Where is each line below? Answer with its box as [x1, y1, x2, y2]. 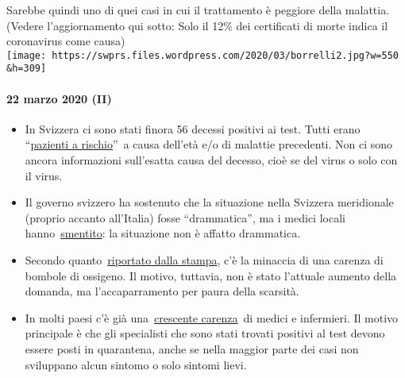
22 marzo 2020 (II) [6, 90, 112, 106]
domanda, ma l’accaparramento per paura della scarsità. [25, 283, 299, 299]
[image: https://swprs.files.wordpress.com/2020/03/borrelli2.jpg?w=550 [6, 49, 399, 61]
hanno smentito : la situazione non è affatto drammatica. [25, 225, 301, 241]
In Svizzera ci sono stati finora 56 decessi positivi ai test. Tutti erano [25, 120, 361, 137]
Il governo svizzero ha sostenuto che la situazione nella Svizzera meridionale [25, 194, 394, 210]
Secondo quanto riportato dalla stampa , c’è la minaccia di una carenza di [25, 252, 384, 268]
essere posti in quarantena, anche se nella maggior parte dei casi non [25, 341, 359, 357]
